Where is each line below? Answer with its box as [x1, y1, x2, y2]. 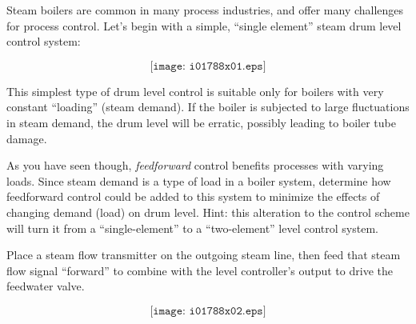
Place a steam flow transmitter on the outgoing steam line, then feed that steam [6, 246, 401, 263]
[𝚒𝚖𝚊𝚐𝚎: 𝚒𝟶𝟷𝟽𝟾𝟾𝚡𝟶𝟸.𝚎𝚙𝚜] [150, 305, 266, 317]
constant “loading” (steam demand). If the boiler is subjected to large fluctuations [6, 98, 410, 115]
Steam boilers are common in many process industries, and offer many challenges [6, 2, 404, 18]
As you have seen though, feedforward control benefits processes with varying [6, 157, 384, 174]
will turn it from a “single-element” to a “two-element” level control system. [6, 219, 378, 236]
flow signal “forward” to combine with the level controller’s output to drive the [6, 262, 393, 278]
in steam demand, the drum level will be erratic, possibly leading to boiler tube [6, 114, 396, 130]
